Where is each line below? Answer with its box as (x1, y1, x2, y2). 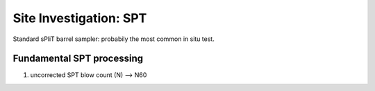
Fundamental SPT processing (12, 53, 144, 65)
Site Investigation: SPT (12, 10, 147, 26)
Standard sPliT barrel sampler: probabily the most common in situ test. (12, 35, 215, 43)
